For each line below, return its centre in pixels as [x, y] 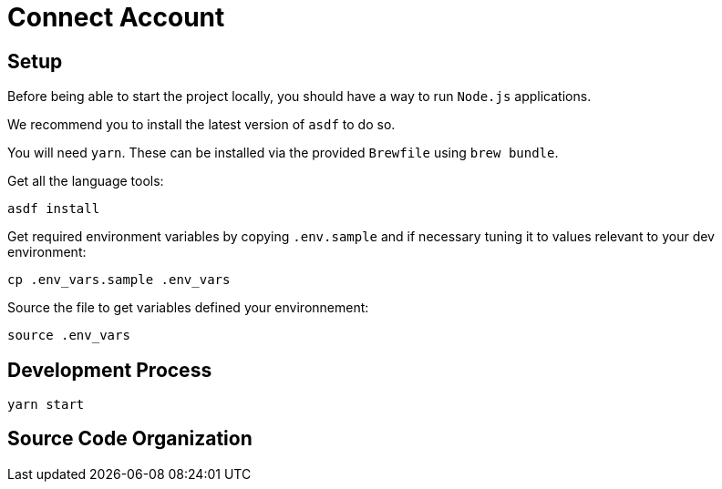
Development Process [110, 370]
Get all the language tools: [86, 181]
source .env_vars [69, 336]
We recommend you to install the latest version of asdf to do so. [201, 125]
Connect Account [116, 17]
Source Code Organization [130, 439]
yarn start [46, 405]
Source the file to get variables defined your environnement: [188, 308]
